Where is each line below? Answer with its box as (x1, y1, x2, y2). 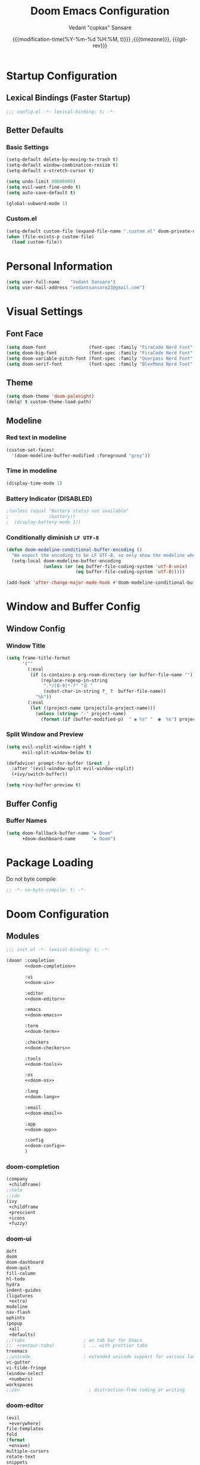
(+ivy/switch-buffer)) (11, 771, 68, 777)
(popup (6, 1320, 23, 1326)
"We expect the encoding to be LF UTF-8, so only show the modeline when (11, 552, 198, 558)
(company (6, 1176, 28, 1182)
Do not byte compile (6, 875, 56, 882)
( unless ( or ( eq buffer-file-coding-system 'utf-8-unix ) (43, 563, 187, 569)
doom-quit (6, 1265, 31, 1271)
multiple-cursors (6, 1448, 49, 1454)
